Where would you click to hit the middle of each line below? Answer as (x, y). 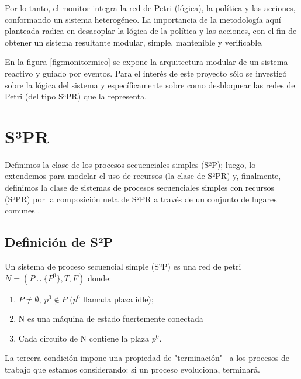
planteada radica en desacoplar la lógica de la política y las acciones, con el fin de (151, 31)
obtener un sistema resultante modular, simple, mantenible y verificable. (134, 42)
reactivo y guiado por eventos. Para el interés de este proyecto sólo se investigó (146, 73)
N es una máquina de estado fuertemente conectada (111, 318)
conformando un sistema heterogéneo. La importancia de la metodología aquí (143, 19)
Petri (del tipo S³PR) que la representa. (76, 96)
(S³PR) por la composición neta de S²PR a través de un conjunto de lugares (141, 199)
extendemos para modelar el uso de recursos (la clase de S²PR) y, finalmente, (143, 176)
